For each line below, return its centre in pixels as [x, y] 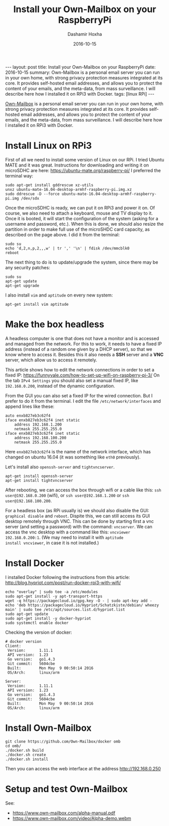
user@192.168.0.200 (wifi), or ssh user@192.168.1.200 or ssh [67, 495]
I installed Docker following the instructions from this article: [68, 577]
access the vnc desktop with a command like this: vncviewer [68, 532]
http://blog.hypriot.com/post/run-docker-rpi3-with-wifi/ [63, 583]
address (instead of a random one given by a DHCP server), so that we [79, 349]
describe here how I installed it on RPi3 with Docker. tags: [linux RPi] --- [80, 94]
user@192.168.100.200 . [29, 501]
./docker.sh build [24, 750]
